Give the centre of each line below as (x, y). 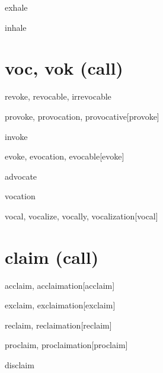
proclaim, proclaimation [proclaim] (66, 345)
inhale (16, 27)
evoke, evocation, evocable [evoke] (65, 156)
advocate (21, 176)
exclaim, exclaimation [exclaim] (60, 305)
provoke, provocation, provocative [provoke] (82, 116)
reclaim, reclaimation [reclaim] (58, 325)
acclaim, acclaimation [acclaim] (60, 285)
